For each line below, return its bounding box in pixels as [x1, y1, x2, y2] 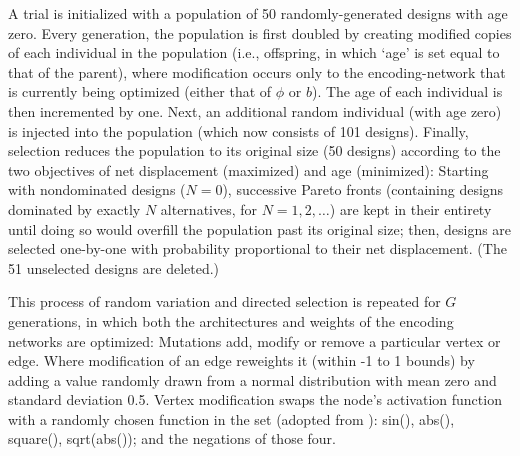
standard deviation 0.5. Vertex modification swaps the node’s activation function [8, 389, 502, 410]
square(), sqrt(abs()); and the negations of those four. [8, 428, 336, 449]
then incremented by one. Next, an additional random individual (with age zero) [8, 100, 502, 121]
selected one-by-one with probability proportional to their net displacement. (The [8, 238, 507, 259]
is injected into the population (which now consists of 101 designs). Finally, [8, 120, 469, 141]
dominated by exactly [8, 198, 141, 219]
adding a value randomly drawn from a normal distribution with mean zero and [8, 369, 497, 390]
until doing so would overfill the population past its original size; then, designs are [8, 218, 512, 239]
